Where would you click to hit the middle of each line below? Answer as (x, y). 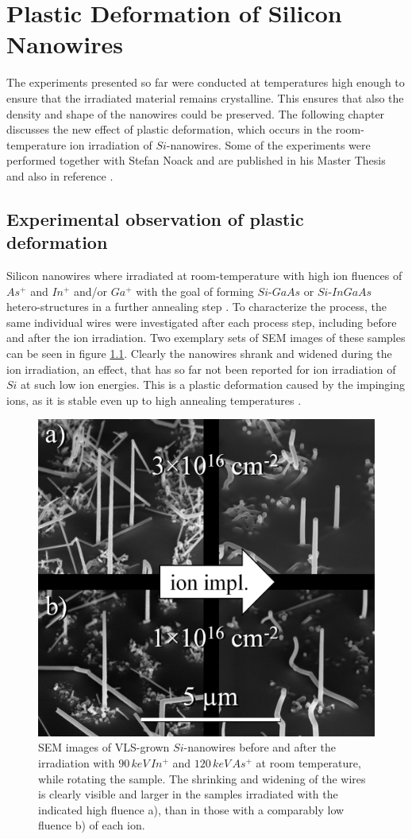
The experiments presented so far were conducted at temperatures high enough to (206, 82)
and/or (91, 291)
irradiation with (77, 762)
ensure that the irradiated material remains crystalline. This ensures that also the (205, 97)
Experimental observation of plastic (155, 218)
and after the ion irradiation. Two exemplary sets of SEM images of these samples (206, 338)
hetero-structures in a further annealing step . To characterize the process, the (197, 307)
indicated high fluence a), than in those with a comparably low (191, 809)
